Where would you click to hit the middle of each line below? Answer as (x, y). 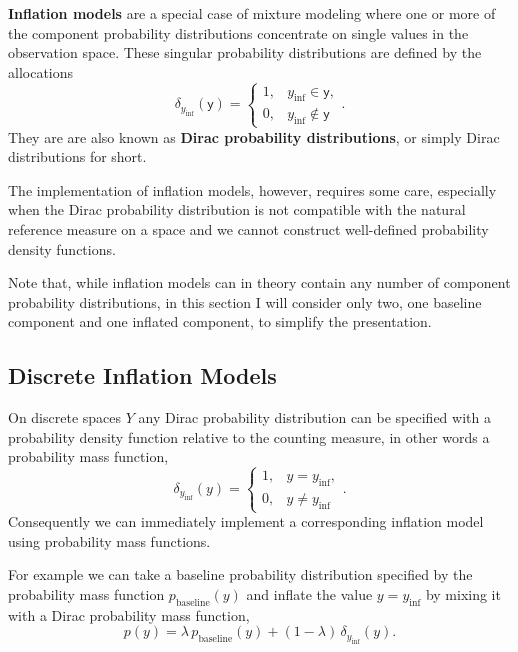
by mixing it (463, 593)
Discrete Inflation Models (142, 375)
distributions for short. (77, 156)
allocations (41, 71)
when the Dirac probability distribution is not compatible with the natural (237, 209)
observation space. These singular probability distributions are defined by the (245, 52)
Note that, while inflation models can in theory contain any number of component (259, 282)
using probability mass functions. (109, 540)
